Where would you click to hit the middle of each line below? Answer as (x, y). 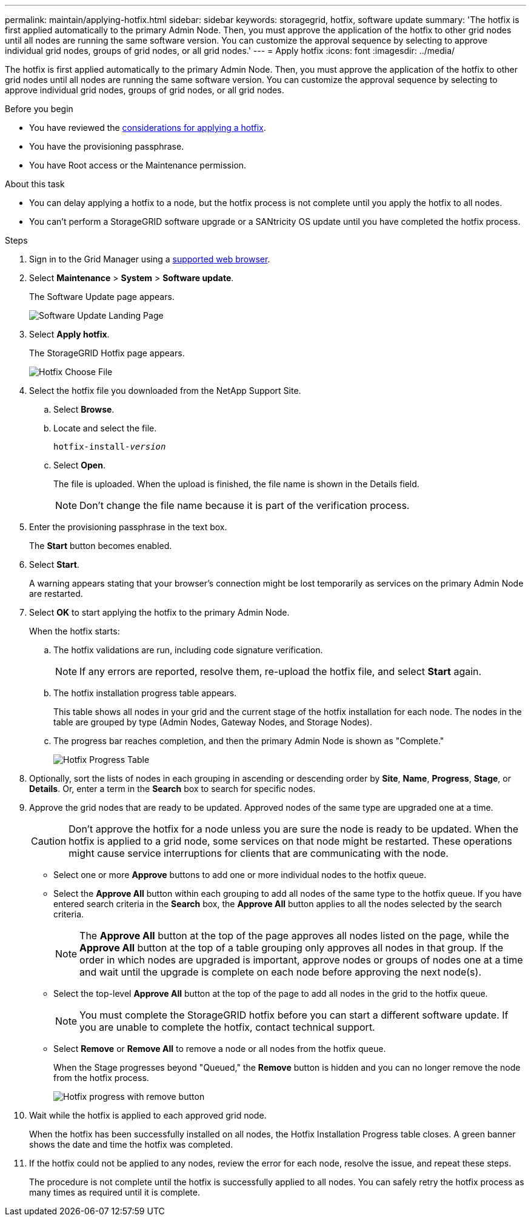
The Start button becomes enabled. (101, 546)
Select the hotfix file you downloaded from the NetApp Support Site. (165, 391)
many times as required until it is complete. (115, 1192)
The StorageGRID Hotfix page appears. (107, 353)
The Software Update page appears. (102, 297)
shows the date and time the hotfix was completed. (131, 1144)
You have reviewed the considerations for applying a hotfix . (148, 128)
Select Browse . (84, 409)
